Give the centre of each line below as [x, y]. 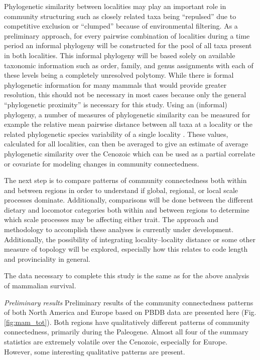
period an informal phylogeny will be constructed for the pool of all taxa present [128, 45]
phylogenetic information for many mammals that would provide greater [115, 84]
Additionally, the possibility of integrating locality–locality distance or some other [130, 239]
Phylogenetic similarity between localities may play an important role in [115, 6]
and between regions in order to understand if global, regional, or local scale [121, 190]
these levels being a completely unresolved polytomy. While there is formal [119, 75]
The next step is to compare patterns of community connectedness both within [125, 180]
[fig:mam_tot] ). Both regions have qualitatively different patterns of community [127, 322]
